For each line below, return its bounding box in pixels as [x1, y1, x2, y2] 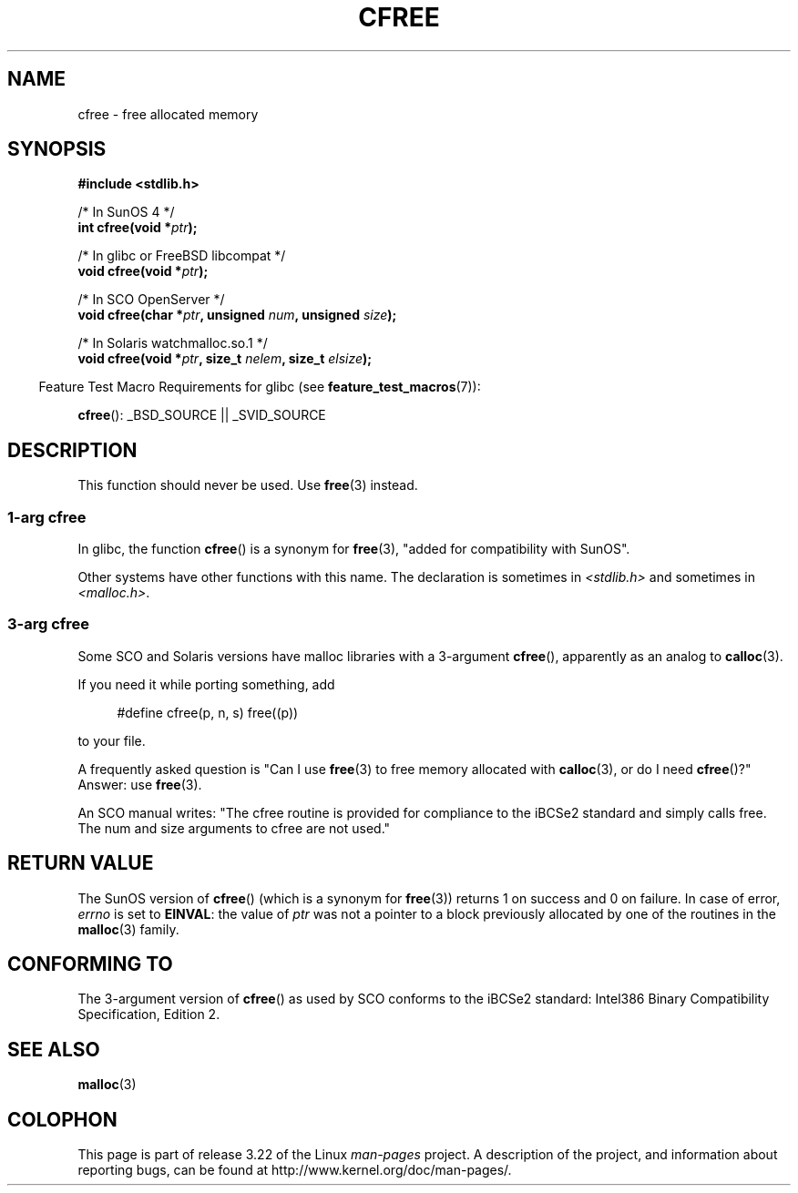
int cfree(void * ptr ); [77, 219, 198, 236]
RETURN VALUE [7, 851, 154, 875]
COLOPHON [7, 1107, 118, 1131]
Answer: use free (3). [77, 776, 202, 792]
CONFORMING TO [7, 953, 173, 976]
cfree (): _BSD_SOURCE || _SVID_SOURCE [77, 407, 326, 423]
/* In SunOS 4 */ [77, 204, 175, 220]
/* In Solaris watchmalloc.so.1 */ [77, 335, 268, 352]
